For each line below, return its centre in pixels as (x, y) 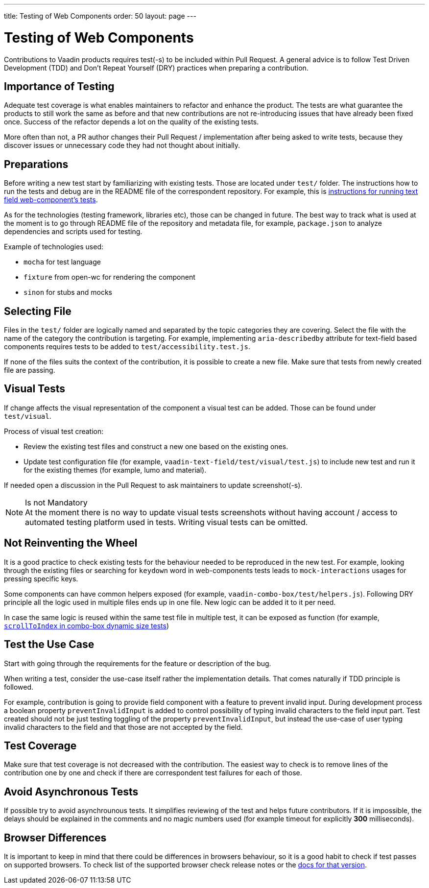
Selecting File (38, 311)
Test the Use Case (49, 645)
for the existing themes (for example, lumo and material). (115, 470)
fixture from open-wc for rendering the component (109, 277)
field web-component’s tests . (51, 200)
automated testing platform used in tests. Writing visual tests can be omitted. (167, 522)
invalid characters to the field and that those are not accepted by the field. (123, 727)
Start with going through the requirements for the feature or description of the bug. (138, 663)
